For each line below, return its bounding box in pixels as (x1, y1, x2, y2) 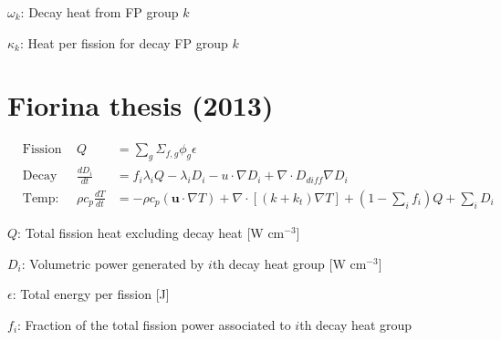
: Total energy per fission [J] (12, 284, 170, 304)
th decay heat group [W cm (212, 253, 367, 273)
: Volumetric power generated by (21, 253, 204, 273)
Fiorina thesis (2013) (7, 87, 274, 124)
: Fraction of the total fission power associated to (17, 314, 291, 334)
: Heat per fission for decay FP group (19, 33, 228, 52)
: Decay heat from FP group (20, 3, 179, 21)
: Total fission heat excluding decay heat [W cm (17, 222, 285, 242)
